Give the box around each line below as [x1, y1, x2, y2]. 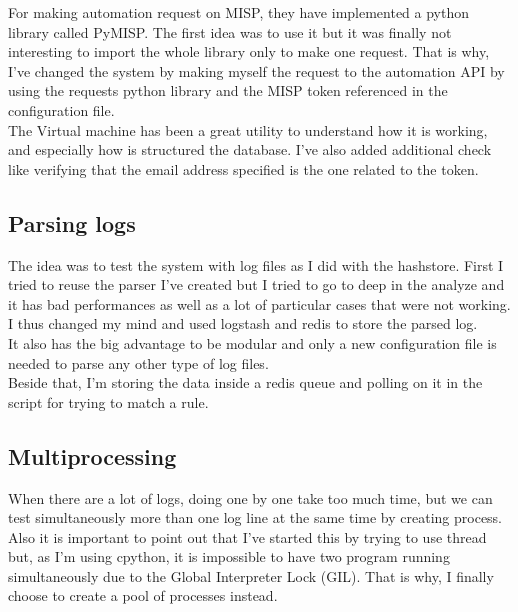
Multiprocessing [8, 440, 177, 471]
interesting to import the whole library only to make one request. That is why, [8, 41, 490, 62]
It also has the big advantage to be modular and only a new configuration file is [8, 332, 497, 353]
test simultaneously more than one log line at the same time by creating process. [8, 507, 503, 528]
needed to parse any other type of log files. [8, 352, 269, 373]
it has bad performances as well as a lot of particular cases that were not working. [8, 293, 511, 314]
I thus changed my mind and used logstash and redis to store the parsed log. [8, 313, 478, 334]
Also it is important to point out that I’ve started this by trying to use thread [8, 526, 487, 547]
